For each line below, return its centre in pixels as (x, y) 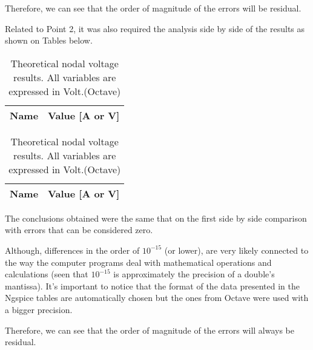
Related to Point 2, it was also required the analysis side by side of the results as (155, 28)
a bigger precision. (39, 309)
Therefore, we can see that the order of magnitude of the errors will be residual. (153, 8)
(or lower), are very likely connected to (236, 250)
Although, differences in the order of (72, 250)
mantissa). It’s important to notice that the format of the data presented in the (152, 286)
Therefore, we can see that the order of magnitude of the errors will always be (150, 330)
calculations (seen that (47, 274)
